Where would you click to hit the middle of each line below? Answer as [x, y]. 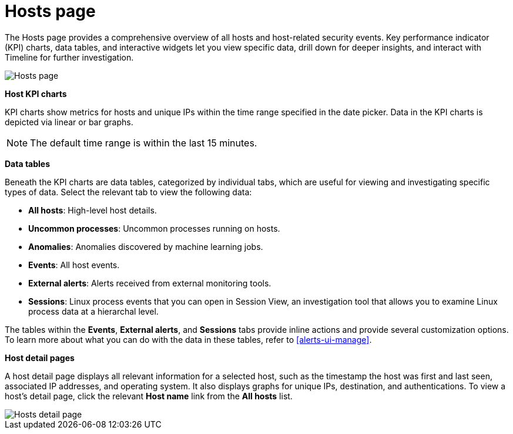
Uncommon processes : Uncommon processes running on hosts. [154, 228]
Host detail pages [40, 358]
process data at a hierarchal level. [93, 311]
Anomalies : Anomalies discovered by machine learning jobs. [146, 246]
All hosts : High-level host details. [93, 210]
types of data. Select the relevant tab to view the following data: [128, 192]
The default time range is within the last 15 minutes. [144, 143]
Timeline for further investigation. [69, 57]
